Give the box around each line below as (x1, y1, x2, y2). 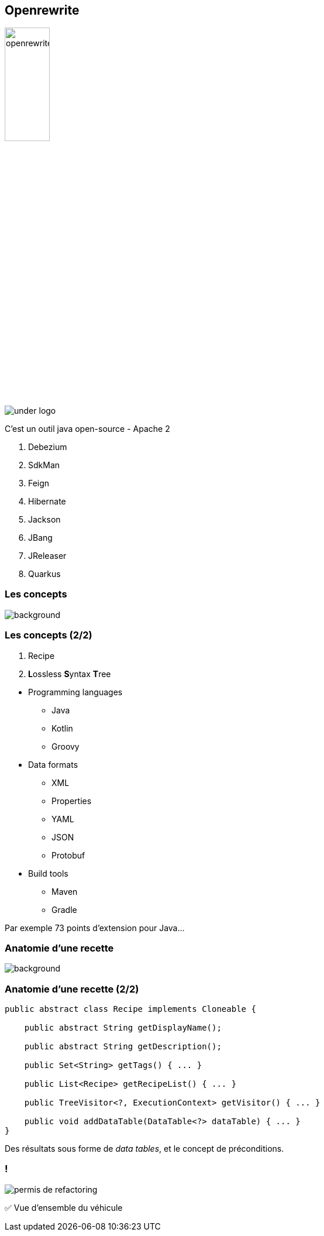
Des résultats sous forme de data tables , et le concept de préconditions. (5, 1144, 284, 1154)
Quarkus (28, 569, 61, 579)
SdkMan (28, 460, 60, 471)
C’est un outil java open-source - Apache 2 (5, 424, 170, 434)
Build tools (28, 868, 68, 878)
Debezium (28, 442, 67, 452)
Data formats (28, 759, 78, 770)
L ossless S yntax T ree (28, 668, 111, 679)
